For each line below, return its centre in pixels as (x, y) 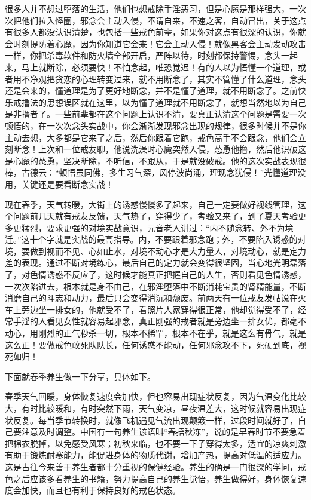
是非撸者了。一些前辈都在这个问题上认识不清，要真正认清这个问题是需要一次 (155, 114)
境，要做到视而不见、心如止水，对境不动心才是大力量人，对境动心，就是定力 (155, 251)
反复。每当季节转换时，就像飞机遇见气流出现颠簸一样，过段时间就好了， (155, 420)
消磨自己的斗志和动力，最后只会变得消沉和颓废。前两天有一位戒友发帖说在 (151, 298)
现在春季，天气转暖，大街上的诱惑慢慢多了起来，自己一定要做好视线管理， (151, 204)
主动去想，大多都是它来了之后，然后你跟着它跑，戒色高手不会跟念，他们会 (151, 137)
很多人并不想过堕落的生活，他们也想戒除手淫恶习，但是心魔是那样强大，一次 (155, 8)
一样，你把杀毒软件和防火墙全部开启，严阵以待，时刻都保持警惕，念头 (143, 55)
